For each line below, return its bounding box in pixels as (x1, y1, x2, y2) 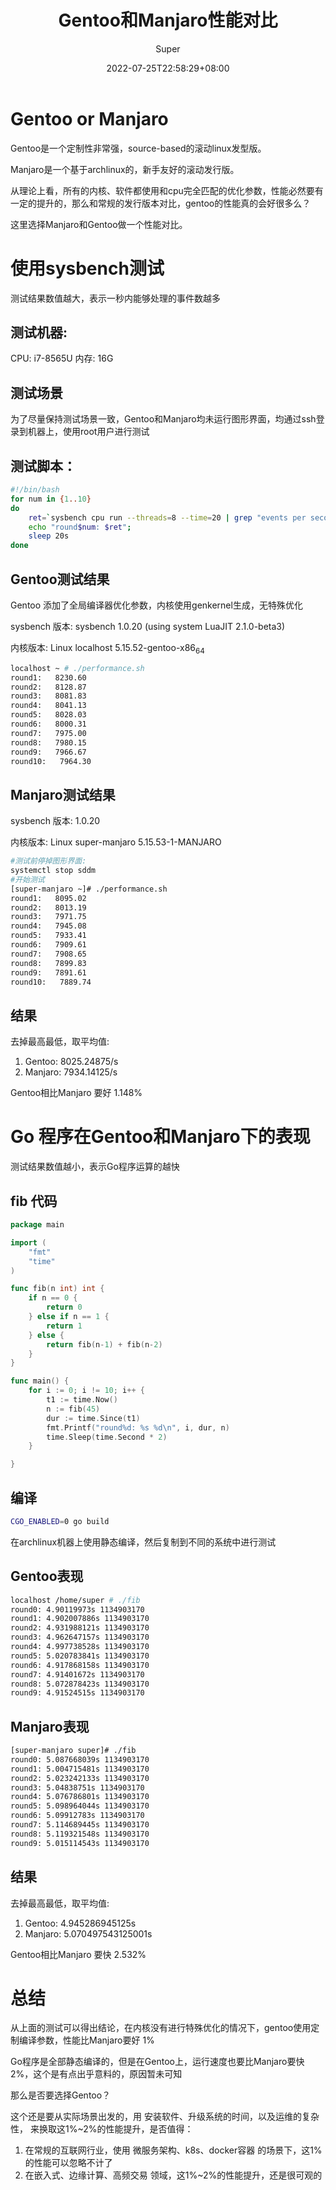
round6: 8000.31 (10, 719, 87, 730)
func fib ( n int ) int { (10, 1284, 105, 1294)
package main (10, 1220, 65, 1230)
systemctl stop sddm (10, 866, 97, 876)
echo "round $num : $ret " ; (28, 522, 132, 532)
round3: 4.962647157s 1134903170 (10, 1632, 150, 1643)
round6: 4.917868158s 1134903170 (10, 1660, 150, 1670)
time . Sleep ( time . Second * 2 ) (46, 1432, 168, 1442)
